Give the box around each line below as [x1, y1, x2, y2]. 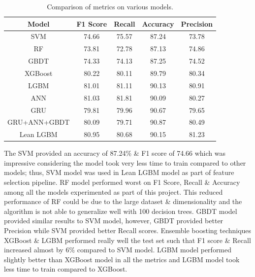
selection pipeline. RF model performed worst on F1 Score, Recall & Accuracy [4, 177, 240, 187]
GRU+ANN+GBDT [7, 117, 70, 127]
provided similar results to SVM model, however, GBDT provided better [4, 215, 223, 226]
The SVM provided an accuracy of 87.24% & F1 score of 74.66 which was [4, 148, 226, 158]
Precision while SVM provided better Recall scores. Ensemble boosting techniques [4, 225, 252, 236]
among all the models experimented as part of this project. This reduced [4, 186, 223, 197]
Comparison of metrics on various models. [47, 1, 173, 11]
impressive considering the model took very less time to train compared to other [4, 157, 246, 168]
